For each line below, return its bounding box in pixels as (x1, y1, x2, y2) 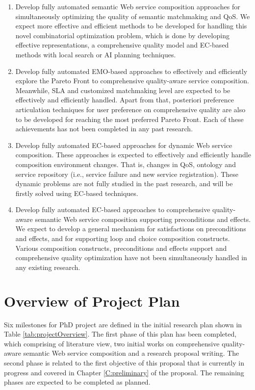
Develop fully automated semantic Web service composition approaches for (15, 1, 240, 11)
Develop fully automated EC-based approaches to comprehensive (15, 204, 210, 215)
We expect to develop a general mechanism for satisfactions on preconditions (15, 223, 246, 234)
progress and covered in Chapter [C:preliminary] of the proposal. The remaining (4, 367, 244, 377)
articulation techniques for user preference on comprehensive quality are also (15, 104, 246, 114)
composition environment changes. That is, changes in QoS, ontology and (15, 159, 236, 169)
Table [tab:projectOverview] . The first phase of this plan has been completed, (4, 329, 237, 339)
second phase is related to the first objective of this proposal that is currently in (4, 357, 244, 367)
